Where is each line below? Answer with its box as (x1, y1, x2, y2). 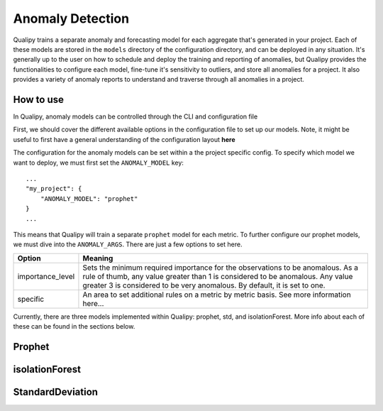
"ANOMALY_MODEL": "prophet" (40, 194, 138, 202)
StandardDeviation (13, 385, 99, 398)
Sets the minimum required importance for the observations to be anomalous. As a (82, 263, 358, 273)
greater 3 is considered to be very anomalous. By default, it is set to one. (82, 280, 326, 290)
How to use (13, 93, 64, 106)
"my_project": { (26, 185, 82, 193)
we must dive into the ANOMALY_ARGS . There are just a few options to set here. (13, 240, 243, 248)
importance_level (17, 271, 75, 281)
